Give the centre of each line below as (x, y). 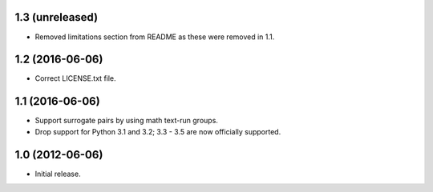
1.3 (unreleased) (57, 17)
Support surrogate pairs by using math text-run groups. (126, 121)
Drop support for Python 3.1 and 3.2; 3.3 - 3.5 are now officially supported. (158, 131)
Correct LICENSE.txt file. (75, 78)
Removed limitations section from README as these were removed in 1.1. (155, 37)
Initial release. (58, 174)
